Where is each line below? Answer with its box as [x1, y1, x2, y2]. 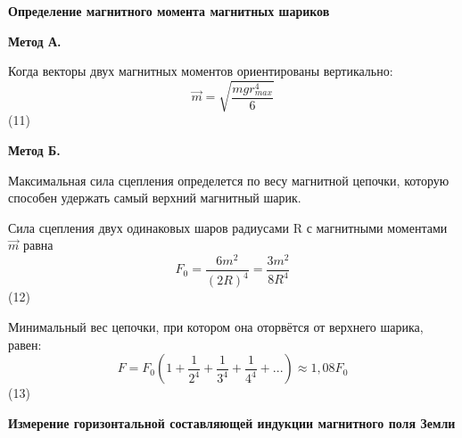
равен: [8, 335, 42, 353]
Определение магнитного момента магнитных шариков [8, 2, 330, 20]
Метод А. [8, 31, 62, 50]
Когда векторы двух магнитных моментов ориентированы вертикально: [8, 62, 393, 80]
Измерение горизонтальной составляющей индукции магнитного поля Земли [8, 413, 456, 432]
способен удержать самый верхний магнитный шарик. [8, 188, 301, 207]
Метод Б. [8, 140, 61, 159]
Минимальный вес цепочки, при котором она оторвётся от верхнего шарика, [8, 317, 424, 335]
